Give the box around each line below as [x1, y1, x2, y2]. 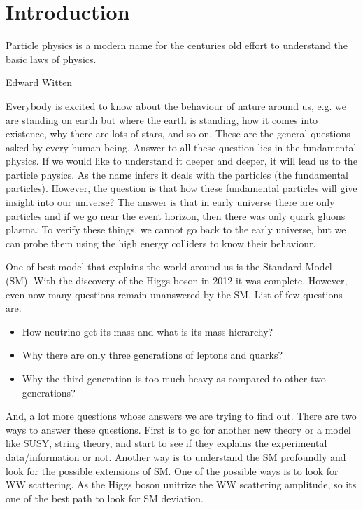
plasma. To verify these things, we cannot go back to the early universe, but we [6, 222, 346, 237]
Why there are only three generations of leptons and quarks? [22, 347, 283, 362]
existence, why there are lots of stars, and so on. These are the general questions [6, 126, 350, 141]
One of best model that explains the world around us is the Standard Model [6, 259, 332, 274]
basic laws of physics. [6, 51, 97, 66]
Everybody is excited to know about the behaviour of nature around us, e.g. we [6, 98, 347, 113]
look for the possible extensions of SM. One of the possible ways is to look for [6, 463, 339, 478]
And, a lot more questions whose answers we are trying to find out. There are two [6, 408, 357, 423]
